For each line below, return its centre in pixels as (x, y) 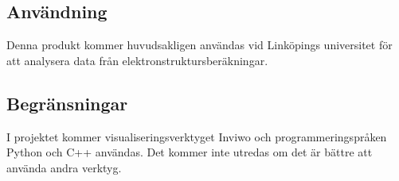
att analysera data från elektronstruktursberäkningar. (137, 60)
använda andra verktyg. (64, 167)
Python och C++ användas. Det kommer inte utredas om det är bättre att (190, 152)
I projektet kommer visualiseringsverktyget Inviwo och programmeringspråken (197, 136)
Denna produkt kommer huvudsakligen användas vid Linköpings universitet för (199, 45)
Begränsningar (67, 103)
